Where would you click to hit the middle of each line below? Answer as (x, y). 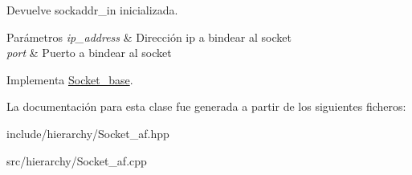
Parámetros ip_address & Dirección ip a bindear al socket (149, 37)
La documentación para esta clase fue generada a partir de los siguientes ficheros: (206, 106)
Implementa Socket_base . (70, 79)
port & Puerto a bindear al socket (89, 53)
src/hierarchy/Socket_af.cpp (77, 160)
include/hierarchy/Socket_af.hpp (88, 133)
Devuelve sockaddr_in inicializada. (92, 10)
